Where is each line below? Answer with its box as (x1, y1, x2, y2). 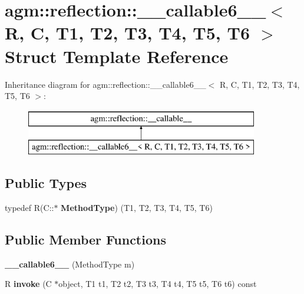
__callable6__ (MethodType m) (5, 257, 135, 270)
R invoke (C (5, 278, 52, 290)
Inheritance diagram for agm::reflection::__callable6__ (5, 78, 206, 90)
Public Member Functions (5, 230, 166, 249)
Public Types (5, 174, 87, 192)
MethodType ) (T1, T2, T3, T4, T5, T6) (61, 201, 213, 214)
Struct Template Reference (5, 44, 229, 68)
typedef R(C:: (5, 201, 54, 214)
